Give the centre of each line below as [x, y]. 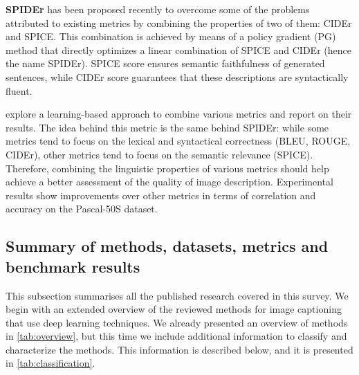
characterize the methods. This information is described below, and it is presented [179, 349]
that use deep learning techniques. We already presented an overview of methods [177, 322]
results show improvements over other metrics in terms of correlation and [161, 195]
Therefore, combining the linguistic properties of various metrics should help [167, 168]
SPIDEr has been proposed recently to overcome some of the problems [158, 9]
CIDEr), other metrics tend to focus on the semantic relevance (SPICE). [159, 154]
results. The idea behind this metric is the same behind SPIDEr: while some [167, 127]
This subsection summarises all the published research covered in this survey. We [177, 295]
